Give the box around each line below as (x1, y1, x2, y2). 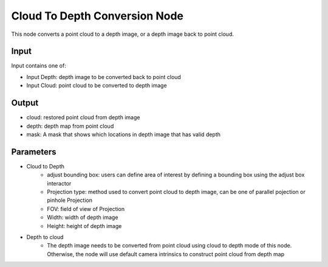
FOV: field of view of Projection (47, 205, 125, 212)
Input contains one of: (11, 62, 66, 69)
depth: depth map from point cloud (26, 122, 114, 130)
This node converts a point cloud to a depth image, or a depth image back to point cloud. (11, 30, 234, 38)
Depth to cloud (26, 233, 64, 240)
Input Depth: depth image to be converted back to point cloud (26, 73, 182, 80)
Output (11, 98, 39, 108)
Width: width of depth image (47, 213, 118, 221)
